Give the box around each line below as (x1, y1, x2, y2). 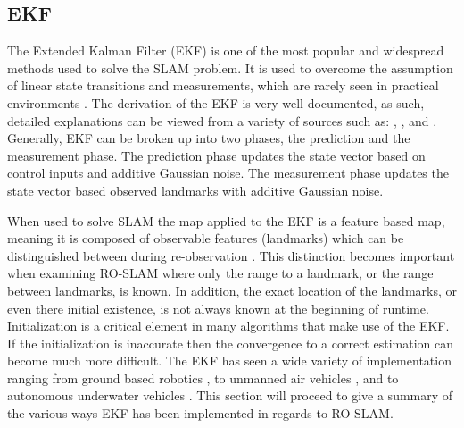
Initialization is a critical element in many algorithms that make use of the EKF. (7, 316, 450, 335)
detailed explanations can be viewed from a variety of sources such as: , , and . (7, 111, 437, 130)
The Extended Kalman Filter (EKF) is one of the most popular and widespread (7, 41, 444, 60)
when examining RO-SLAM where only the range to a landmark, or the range (7, 264, 434, 282)
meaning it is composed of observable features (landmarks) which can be (7, 229, 404, 248)
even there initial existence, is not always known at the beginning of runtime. (7, 298, 429, 317)
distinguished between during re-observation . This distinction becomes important (7, 246, 455, 264)
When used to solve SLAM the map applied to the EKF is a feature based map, (7, 211, 445, 230)
